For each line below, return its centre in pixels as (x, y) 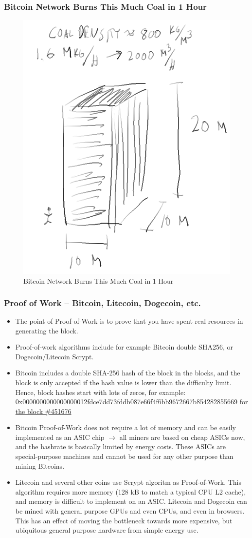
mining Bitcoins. (40, 466)
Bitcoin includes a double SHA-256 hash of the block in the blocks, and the (128, 373)
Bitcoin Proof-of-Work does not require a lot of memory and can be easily (126, 427)
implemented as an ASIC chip (60, 437)
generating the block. (47, 330)
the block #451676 (43, 411)
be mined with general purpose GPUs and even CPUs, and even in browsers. (130, 511)
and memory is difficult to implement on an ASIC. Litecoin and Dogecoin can (131, 501)
